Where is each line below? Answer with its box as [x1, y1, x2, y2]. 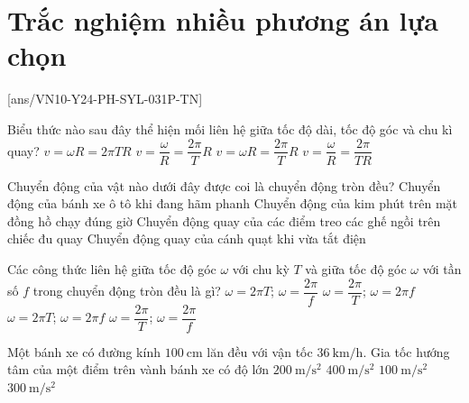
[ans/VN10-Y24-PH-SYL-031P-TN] [7, 89, 203, 108]
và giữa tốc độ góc [305, 259, 407, 278]
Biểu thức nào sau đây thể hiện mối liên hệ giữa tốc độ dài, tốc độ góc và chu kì [7, 119, 453, 138]
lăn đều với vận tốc [207, 342, 313, 361]
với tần [422, 259, 462, 278]
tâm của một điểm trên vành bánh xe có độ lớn [7, 360, 270, 379]
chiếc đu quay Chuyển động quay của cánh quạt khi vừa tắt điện [7, 229, 366, 248]
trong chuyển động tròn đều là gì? [32, 281, 221, 299]
